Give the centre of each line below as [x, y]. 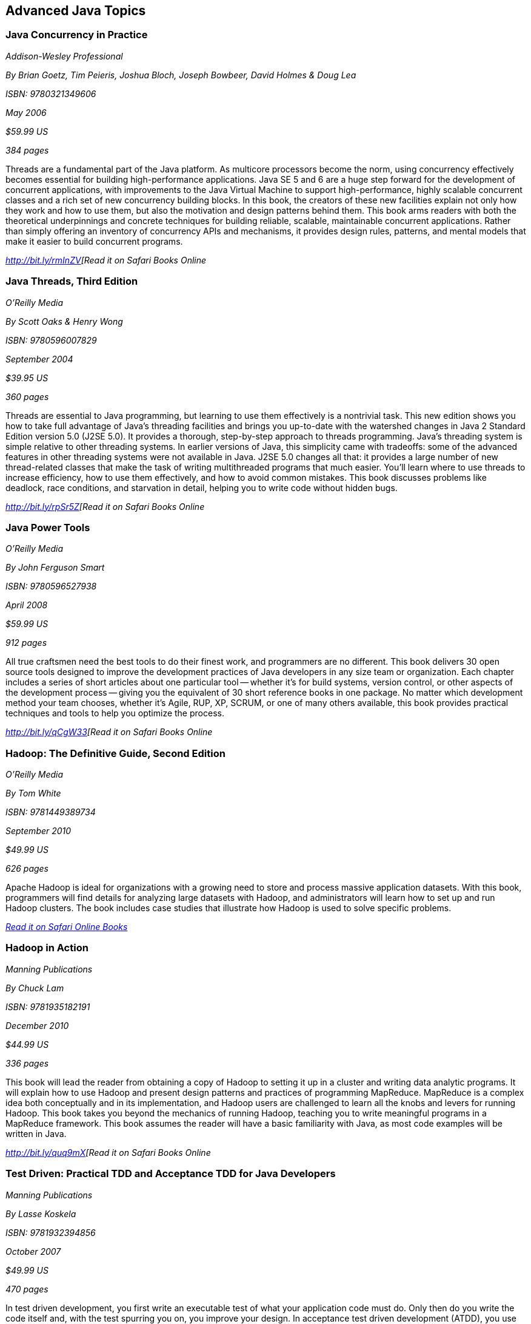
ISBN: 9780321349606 [51, 93]
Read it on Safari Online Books [67, 927]
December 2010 [37, 1025]
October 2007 [33, 1251]
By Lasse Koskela [41, 1214]
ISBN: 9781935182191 [48, 1007]
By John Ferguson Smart [55, 568]
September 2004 [39, 359]
